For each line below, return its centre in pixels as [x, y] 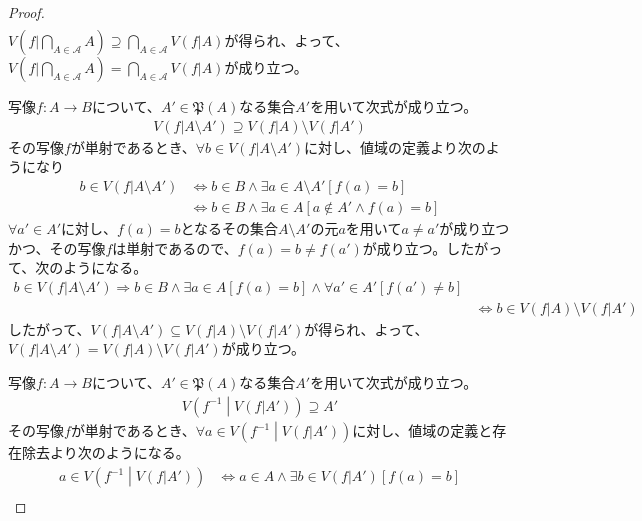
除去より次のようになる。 [105, 452]
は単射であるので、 [175, 247]
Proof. [26, 12]
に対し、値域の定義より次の [394, 146]
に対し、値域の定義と [422, 430]
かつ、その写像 [57, 247]
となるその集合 [229, 227]
